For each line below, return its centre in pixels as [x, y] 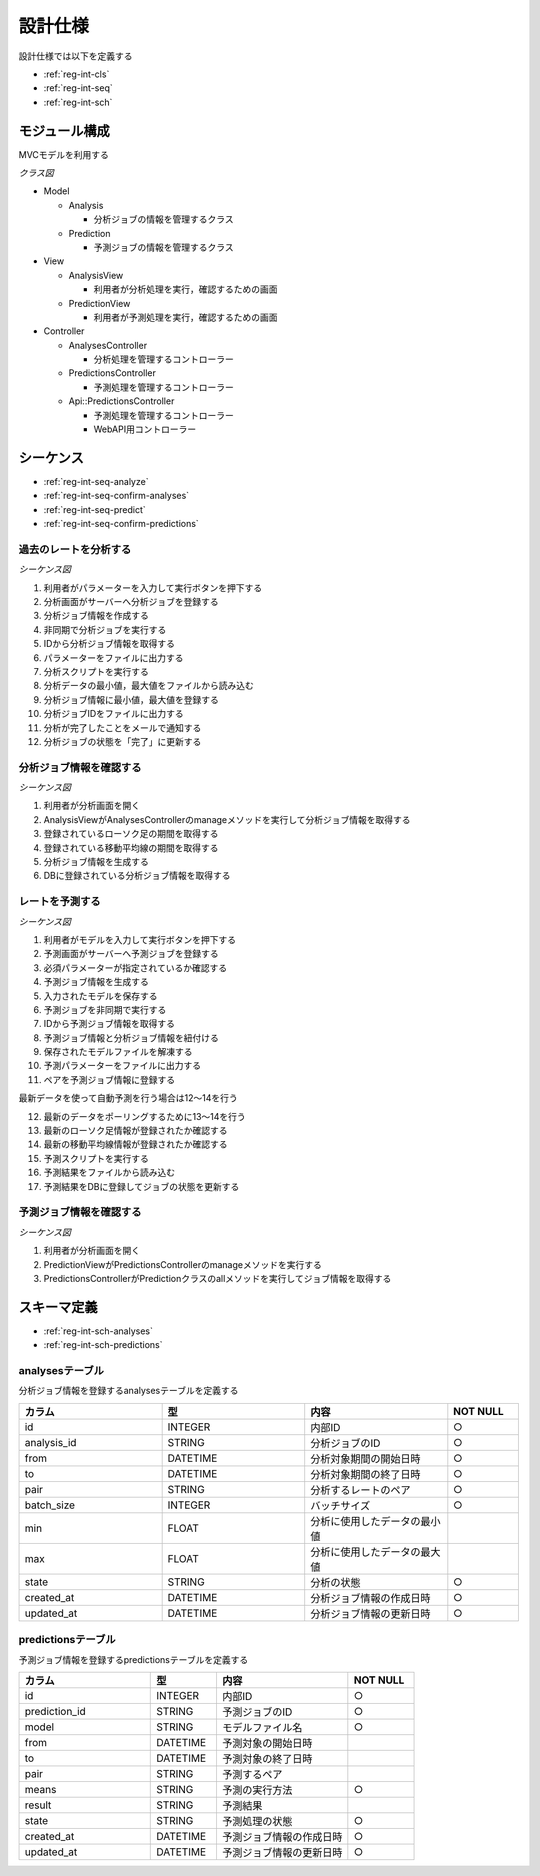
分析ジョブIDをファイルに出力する [113, 714]
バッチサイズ [340, 1505]
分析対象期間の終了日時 [365, 1474]
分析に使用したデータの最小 [375, 1521]
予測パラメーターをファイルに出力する [122, 1066]
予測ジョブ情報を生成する [96, 982]
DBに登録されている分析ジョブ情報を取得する [137, 876]
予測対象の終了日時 [267, 1758]
